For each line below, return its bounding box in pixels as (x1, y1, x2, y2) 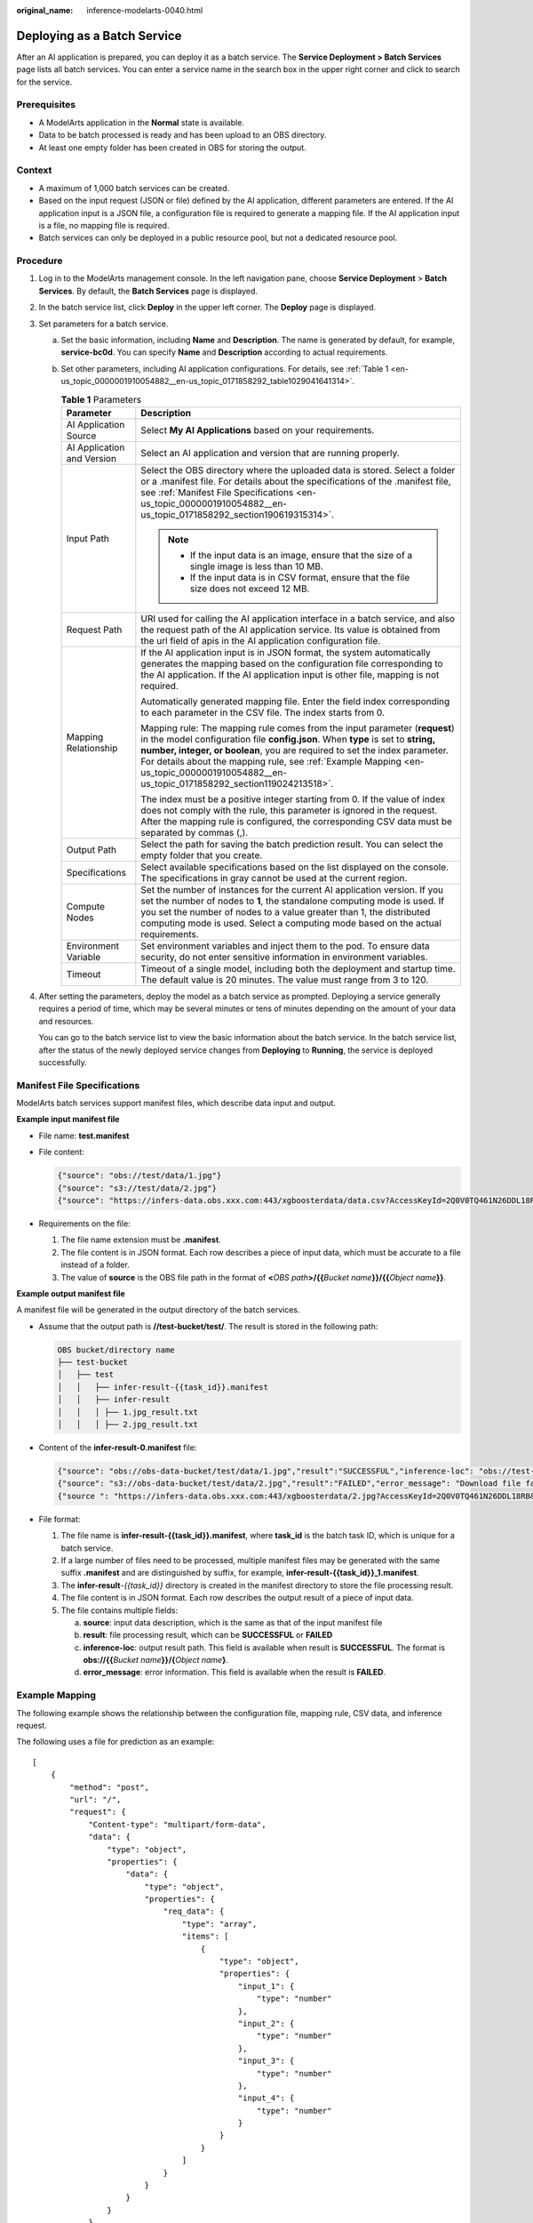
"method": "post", (69, 1782, 150, 1792)
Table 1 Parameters (60, 393, 142, 405)
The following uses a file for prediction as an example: (16, 1737, 215, 1747)
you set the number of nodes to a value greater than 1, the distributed (140, 905, 431, 918)
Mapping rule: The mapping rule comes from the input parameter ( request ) (140, 721, 455, 734)
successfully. (38, 1056, 88, 1067)
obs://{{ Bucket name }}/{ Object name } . (83, 1655, 228, 1665)
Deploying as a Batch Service (16, 28, 182, 44)
